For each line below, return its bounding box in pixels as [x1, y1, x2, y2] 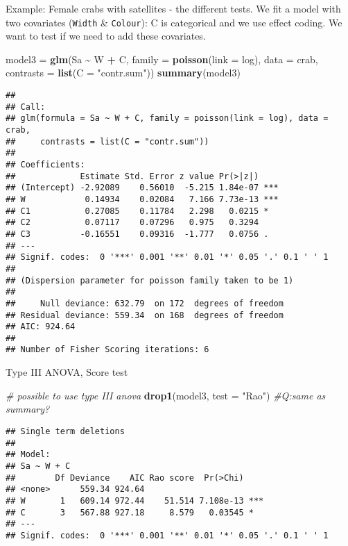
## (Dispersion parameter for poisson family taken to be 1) [6, 275, 294, 286]
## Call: [6, 101, 46, 112]
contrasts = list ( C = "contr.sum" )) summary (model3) [6, 65, 241, 80]
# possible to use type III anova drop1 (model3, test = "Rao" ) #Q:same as [6, 388, 326, 402]
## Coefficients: [6, 159, 85, 169]
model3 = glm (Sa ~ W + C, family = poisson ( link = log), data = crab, [6, 51, 318, 66]
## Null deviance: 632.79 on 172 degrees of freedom [6, 298, 284, 308]
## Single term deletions [6, 426, 125, 436]
